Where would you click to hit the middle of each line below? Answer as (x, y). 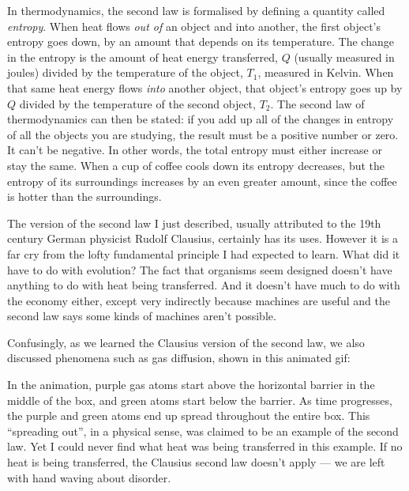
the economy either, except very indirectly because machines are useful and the (199, 300)
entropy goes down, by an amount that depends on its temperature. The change (201, 42)
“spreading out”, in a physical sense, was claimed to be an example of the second (203, 431)
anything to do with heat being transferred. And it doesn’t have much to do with (204, 285)
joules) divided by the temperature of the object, (125, 72)
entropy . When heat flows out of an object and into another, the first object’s (194, 26)
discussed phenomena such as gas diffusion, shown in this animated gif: (179, 358)
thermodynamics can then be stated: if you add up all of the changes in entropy (201, 119)
